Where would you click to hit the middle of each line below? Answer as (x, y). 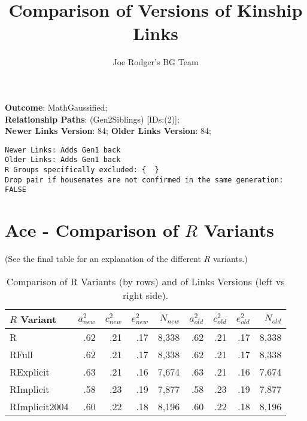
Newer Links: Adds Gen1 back (63, 150)
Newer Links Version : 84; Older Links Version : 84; (108, 131)
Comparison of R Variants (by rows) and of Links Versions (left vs (145, 281)
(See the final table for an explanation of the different (103, 259)
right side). (145, 295)
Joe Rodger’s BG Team (156, 62)
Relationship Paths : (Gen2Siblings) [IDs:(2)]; (92, 119)
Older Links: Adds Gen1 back (63, 160)
